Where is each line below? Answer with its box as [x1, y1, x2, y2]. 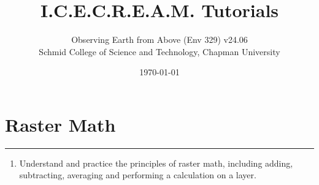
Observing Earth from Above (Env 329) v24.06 [71, 33, 248, 46]
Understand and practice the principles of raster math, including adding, [19, 156, 293, 169]
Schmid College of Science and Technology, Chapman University [39, 45, 280, 58]
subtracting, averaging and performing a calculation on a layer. [19, 168, 256, 181]
